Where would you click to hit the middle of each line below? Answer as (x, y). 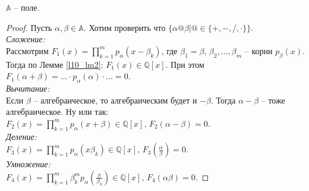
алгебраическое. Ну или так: (57, 112)
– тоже (273, 100)
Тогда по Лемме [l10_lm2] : (55, 64)
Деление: (21, 136)
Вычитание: (28, 88)
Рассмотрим (27, 50)
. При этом (185, 64)
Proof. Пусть (29, 27)
